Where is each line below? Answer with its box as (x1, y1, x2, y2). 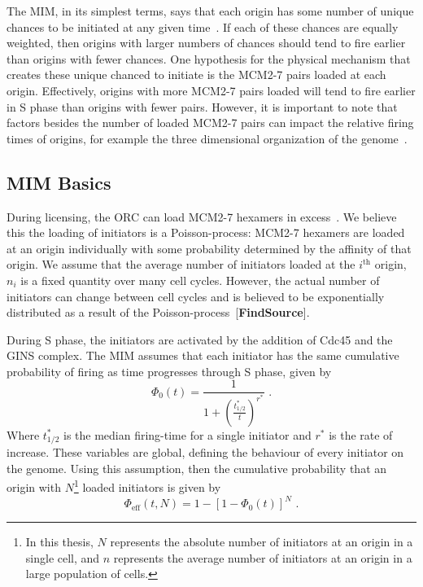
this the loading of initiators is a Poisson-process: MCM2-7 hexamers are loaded (7, 224, 405, 241)
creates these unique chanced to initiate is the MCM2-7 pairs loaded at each (7, 66, 386, 83)
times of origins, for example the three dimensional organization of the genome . (7, 129, 408, 147)
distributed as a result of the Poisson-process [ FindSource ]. (7, 304, 310, 321)
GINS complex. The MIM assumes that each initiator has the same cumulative (7, 347, 399, 364)
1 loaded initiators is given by (73, 476, 221, 496)
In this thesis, (25, 533, 94, 550)
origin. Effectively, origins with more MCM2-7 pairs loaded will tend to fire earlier (7, 81, 416, 99)
